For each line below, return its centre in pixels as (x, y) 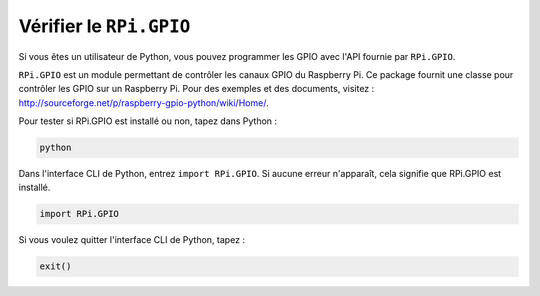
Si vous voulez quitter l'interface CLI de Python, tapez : (131, 240)
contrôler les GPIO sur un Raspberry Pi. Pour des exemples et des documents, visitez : (196, 89)
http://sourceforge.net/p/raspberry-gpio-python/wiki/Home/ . (143, 102)
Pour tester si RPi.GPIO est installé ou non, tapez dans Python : (148, 121)
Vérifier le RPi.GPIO (104, 26)
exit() (55, 266)
